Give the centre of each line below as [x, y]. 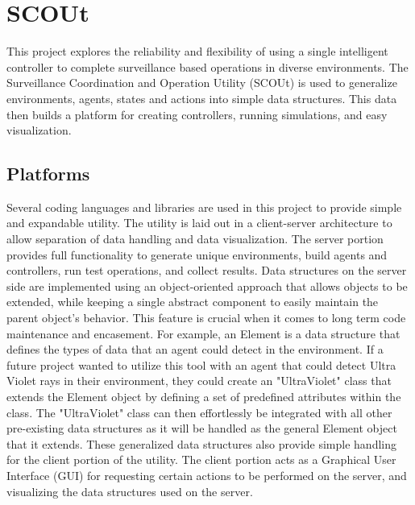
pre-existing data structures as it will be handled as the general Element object [202, 428]
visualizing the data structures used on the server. [130, 491]
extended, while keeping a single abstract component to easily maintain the [193, 302]
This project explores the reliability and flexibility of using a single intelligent [197, 51]
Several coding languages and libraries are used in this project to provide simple [204, 207]
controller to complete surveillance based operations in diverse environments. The [207, 66]
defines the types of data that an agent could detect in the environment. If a [195, 349]
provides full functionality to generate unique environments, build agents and [197, 254]
